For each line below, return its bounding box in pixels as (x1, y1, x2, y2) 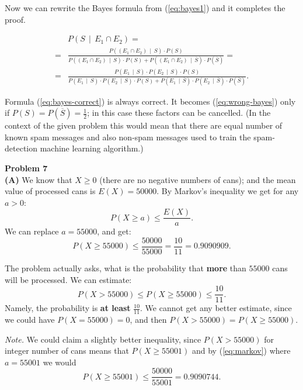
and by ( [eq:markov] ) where (191, 344, 291, 357)
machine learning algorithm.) (40, 142, 144, 154)
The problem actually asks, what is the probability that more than (5, 262, 246, 274)
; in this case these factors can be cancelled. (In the (87, 106, 271, 119)
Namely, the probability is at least (5, 302, 131, 314)
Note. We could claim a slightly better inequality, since (5, 333, 201, 345)
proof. (5, 13, 26, 25)
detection (5, 142, 37, 154)
